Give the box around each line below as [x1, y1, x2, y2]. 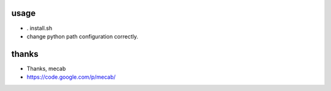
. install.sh [26, 24, 53, 32]
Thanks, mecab [26, 65, 66, 72]
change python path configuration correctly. [26, 32, 139, 40]
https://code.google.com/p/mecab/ [26, 73, 116, 81]
